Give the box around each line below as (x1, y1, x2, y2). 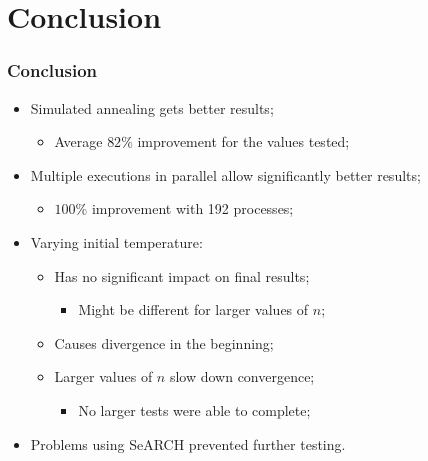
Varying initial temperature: (30, 231, 203, 252)
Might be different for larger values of (78, 299, 309, 320)
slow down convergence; (169, 366, 315, 387)
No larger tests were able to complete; (78, 399, 311, 420)
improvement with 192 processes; (91, 198, 294, 219)
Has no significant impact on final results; (54, 265, 310, 286)
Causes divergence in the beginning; (54, 332, 274, 353)
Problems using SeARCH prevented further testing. (30, 433, 346, 454)
